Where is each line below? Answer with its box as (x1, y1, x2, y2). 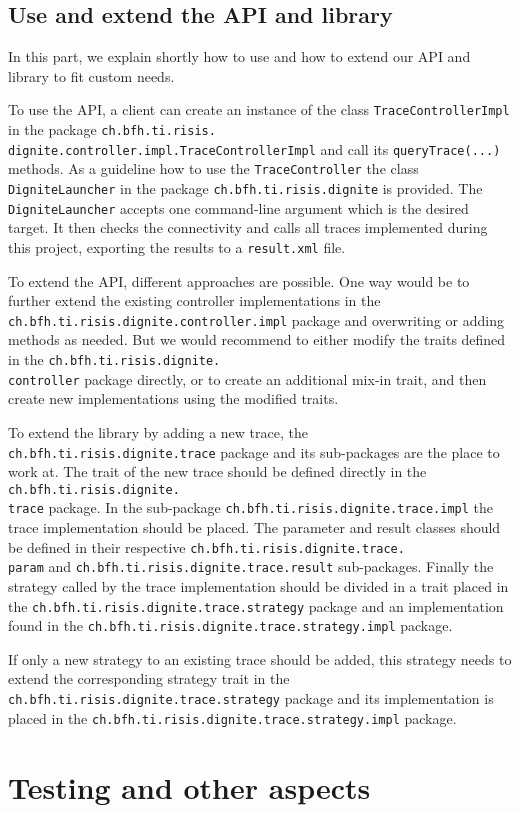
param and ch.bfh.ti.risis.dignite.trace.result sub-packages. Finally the (8, 556, 494, 577)
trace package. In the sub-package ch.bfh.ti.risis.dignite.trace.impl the (8, 497, 493, 518)
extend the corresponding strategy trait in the (8, 668, 290, 689)
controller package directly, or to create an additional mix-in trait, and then (8, 368, 487, 389)
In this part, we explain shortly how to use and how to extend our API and (8, 46, 471, 67)
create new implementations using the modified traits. (8, 388, 339, 409)
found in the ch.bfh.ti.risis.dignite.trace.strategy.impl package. (8, 615, 453, 636)
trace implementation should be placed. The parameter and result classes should (8, 517, 501, 538)
